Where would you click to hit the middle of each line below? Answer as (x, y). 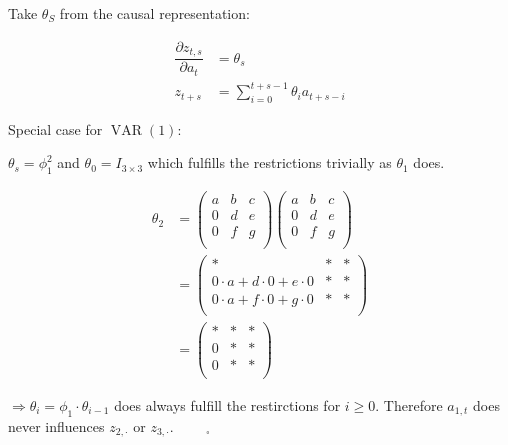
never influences (56, 425)
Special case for (55, 128)
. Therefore (409, 404)
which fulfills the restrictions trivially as (269, 162)
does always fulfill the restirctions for (227, 404)
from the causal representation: (154, 13)
